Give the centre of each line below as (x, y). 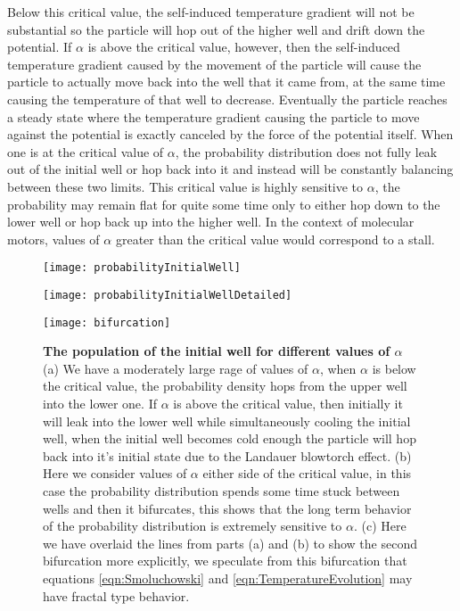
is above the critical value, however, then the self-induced (244, 47)
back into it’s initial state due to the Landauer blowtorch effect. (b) (227, 455)
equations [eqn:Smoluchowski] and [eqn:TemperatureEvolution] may (228, 578)
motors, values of (53, 239)
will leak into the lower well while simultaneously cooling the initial (227, 421)
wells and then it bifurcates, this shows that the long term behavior (227, 508)
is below (394, 368)
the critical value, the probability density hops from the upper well (225, 386)
